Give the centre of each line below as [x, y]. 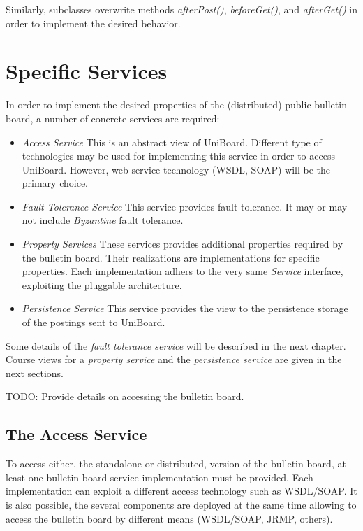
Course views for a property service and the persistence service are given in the [174, 359]
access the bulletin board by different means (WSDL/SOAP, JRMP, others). [169, 518]
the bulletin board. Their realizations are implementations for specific [171, 257]
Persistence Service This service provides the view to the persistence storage [185, 308]
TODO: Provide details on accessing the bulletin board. [125, 396]
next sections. [35, 373]
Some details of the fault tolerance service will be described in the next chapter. [176, 345]
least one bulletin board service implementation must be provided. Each [160, 477]
